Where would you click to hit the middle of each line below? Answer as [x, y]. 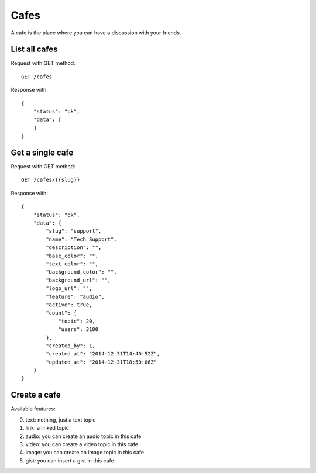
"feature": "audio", [75, 296]
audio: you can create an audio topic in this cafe [83, 436]
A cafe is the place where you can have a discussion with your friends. [96, 33]
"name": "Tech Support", [81, 239]
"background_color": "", [81, 272]
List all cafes [34, 49]
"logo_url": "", [69, 289]
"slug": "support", [74, 231]
